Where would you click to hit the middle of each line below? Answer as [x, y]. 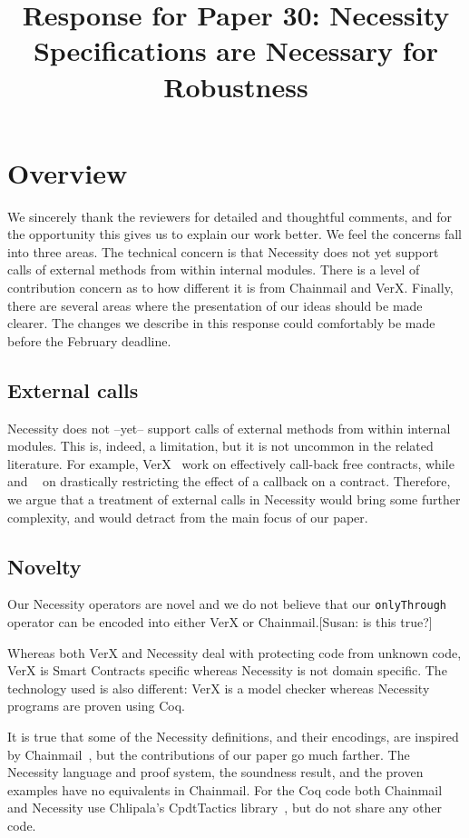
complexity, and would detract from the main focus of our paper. [188, 517]
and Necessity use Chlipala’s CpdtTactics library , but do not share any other [225, 808]
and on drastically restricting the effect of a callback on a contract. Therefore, [229, 481]
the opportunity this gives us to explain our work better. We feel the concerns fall [235, 234]
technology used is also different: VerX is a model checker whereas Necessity [219, 688]
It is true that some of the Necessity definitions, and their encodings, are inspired [233, 737]
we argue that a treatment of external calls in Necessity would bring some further [234, 499]
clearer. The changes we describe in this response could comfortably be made [221, 323]
